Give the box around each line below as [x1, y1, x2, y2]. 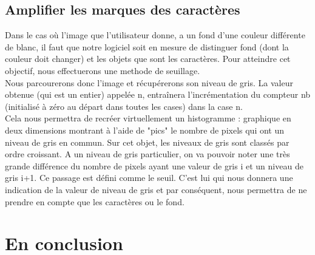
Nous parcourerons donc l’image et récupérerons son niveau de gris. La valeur [5, 76, 293, 89]
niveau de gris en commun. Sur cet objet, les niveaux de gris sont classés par [5, 135, 290, 148]
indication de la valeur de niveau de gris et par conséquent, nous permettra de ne [5, 183, 307, 195]
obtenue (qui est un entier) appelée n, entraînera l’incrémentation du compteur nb [5, 88, 311, 101]
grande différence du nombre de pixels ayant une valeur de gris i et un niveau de [5, 159, 303, 172]
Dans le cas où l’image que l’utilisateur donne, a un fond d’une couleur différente [5, 29, 305, 41]
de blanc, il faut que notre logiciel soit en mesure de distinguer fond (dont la [5, 40, 289, 53]
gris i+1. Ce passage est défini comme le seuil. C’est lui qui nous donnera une [5, 171, 293, 184]
